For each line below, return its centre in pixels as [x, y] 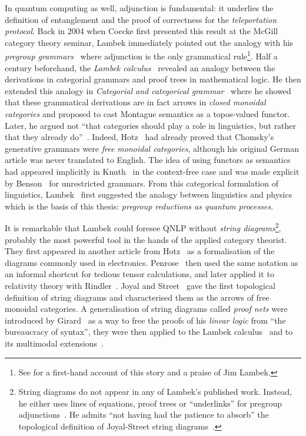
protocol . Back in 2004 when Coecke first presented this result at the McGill [142, 31]
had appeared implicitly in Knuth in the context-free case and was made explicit [152, 171]
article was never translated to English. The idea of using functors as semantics [148, 160]
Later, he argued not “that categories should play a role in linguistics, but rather [151, 125]
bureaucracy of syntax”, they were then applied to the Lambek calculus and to [149, 332]
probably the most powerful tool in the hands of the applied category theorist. [146, 239]
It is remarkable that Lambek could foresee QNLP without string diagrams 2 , [143, 227]
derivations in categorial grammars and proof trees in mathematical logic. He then [153, 79]
